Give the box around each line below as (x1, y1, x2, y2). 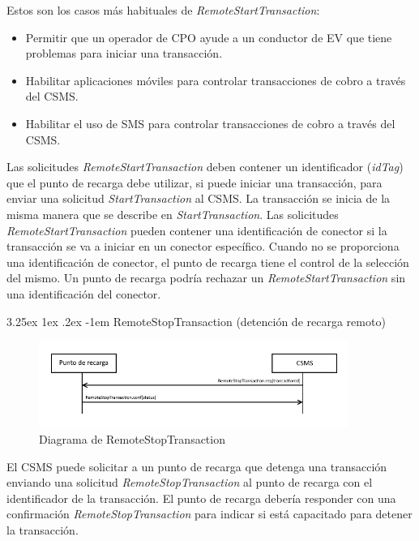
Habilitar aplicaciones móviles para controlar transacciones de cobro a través (25, 71, 406, 88)
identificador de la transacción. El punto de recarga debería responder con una (6, 489, 396, 506)
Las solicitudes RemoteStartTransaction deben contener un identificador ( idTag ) (6, 158, 404, 175)
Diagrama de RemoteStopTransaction (39, 430, 225, 447)
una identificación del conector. (6, 285, 161, 302)
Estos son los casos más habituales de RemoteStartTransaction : (6, 2, 320, 18)
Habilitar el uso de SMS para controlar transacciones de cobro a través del (25, 114, 395, 131)
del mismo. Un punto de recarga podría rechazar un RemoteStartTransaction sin (6, 269, 406, 286)
